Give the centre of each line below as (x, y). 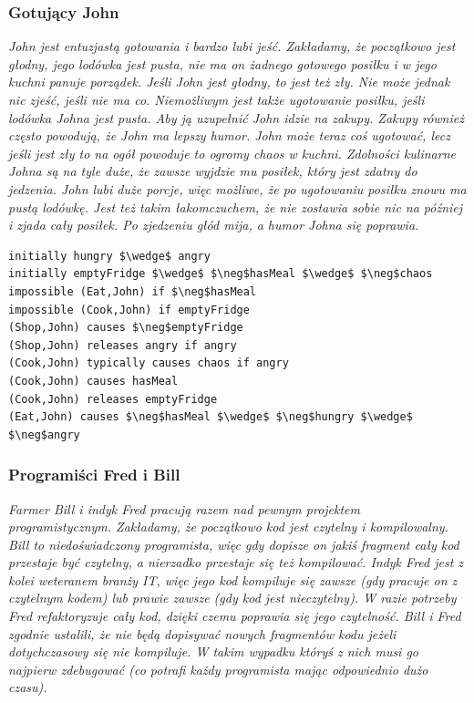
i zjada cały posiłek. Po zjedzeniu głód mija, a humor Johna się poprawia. (214, 225)
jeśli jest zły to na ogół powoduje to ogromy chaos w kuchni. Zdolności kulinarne (232, 153)
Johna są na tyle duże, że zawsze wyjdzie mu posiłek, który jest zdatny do (213, 171)
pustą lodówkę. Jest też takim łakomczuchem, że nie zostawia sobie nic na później (236, 207)
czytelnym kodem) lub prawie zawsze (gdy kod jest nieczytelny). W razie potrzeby (232, 598)
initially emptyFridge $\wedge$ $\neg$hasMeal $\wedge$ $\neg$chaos (221, 274)
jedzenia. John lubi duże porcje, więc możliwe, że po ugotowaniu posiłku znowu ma (237, 188)
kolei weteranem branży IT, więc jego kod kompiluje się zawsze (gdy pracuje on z (233, 579)
